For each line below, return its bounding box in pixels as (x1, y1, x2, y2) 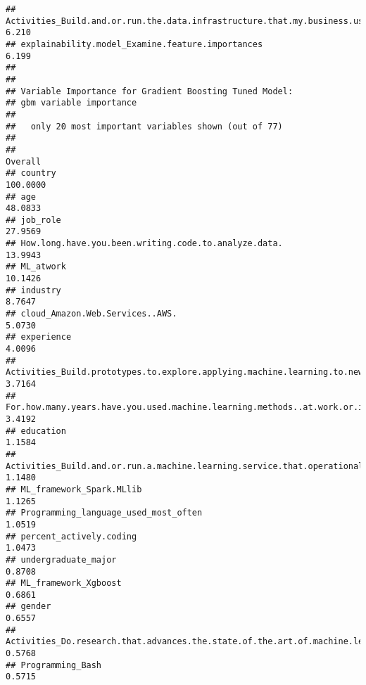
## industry (6, 285, 61, 295)
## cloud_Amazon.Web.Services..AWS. (6, 309, 177, 319)
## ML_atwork (6, 262, 66, 272)
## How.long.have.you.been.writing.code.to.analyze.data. (6, 238, 283, 249)
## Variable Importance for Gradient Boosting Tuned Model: (6, 86, 294, 96)
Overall (6, 156, 42, 167)
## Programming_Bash (6, 660, 102, 670)
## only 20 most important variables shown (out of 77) (6, 121, 283, 132)
